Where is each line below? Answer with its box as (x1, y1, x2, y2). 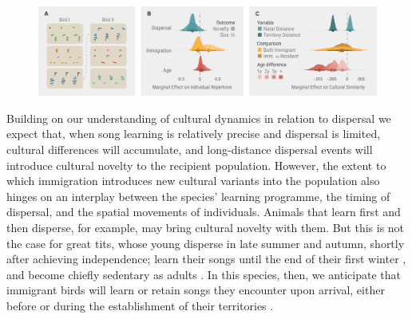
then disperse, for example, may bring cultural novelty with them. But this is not (6, 219, 405, 235)
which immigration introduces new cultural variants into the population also (6, 172, 380, 189)
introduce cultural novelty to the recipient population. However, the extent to (6, 156, 386, 173)
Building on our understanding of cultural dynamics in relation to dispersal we (6, 109, 391, 126)
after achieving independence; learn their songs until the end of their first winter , (6, 250, 406, 267)
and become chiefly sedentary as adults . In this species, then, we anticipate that (6, 266, 401, 282)
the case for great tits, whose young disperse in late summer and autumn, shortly (6, 234, 405, 251)
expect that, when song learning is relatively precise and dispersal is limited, (6, 125, 381, 142)
